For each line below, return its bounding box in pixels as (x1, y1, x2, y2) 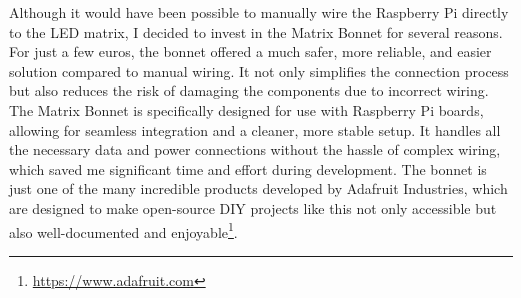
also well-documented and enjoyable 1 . (9, 218, 238, 242)
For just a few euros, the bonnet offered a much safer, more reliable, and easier (9, 41, 492, 62)
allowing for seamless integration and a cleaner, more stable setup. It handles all (9, 119, 501, 140)
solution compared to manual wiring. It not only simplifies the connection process (9, 60, 509, 81)
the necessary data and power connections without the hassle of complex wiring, (9, 139, 501, 160)
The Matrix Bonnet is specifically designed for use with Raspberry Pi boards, (9, 99, 484, 120)
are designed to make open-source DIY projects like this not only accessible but (9, 197, 497, 218)
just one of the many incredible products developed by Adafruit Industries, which (9, 178, 508, 199)
